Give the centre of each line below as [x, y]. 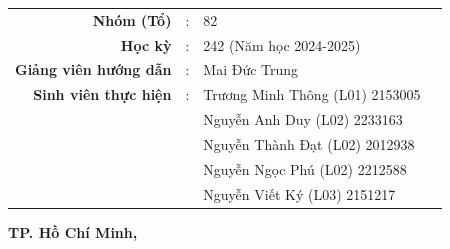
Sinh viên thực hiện [102, 94]
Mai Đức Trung [251, 69]
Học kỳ [146, 44]
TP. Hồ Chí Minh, [73, 231]
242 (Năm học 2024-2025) [282, 44]
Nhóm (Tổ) [132, 19]
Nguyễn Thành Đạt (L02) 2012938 [309, 143]
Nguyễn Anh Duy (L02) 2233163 [303, 119]
